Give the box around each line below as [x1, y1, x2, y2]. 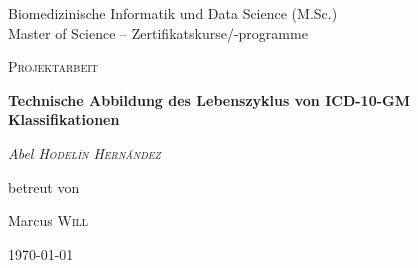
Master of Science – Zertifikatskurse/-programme [8, 22, 308, 43]
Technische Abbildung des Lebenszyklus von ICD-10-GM [8, 89, 411, 110]
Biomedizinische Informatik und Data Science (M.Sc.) [8, 3, 338, 23]
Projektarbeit [8, 56, 99, 77]
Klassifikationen [8, 109, 120, 130]
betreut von [8, 176, 80, 197]
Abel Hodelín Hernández [8, 142, 161, 163]
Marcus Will [8, 210, 89, 231]
